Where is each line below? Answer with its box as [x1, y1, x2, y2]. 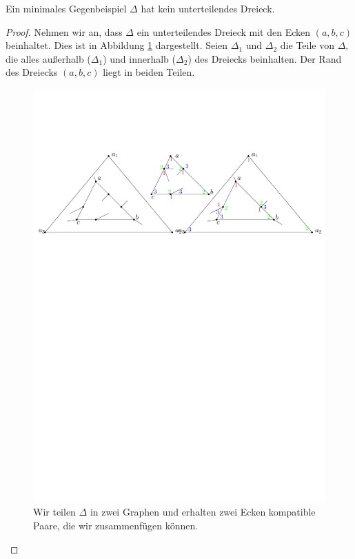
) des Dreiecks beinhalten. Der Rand [187, 51, 342, 65]
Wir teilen [33, 505, 76, 519]
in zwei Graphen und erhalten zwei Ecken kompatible [90, 505, 316, 519]
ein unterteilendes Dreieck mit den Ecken [136, 24, 311, 39]
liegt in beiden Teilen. [103, 65, 195, 79]
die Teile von [280, 38, 335, 52]
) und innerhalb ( [103, 51, 176, 65]
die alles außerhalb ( [6, 51, 91, 65]
